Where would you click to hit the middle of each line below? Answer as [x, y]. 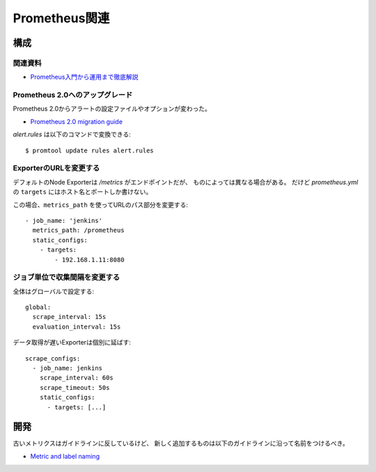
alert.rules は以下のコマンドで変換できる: [72, 134]
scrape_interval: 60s [77, 378]
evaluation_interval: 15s [77, 327]
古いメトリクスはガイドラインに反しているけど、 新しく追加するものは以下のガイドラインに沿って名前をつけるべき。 [181, 443]
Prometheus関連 [61, 18]
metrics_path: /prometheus [78, 230]
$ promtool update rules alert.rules [90, 150]
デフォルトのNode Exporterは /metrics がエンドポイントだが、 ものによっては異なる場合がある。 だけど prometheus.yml [186, 182]
